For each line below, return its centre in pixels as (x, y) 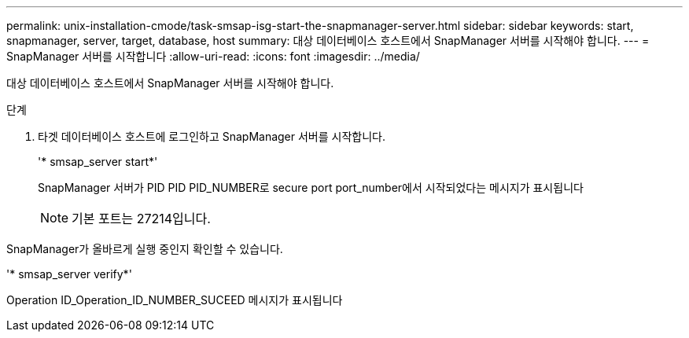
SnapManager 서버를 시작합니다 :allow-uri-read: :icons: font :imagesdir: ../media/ (213, 56)
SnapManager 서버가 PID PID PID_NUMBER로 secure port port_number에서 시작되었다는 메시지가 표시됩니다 (311, 187)
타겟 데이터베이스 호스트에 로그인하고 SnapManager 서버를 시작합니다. (212, 136)
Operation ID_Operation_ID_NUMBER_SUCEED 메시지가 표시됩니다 (175, 300)
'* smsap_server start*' (98, 162)
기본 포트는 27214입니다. (141, 219)
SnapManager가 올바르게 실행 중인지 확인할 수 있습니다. (145, 249)
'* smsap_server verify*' (69, 274)
